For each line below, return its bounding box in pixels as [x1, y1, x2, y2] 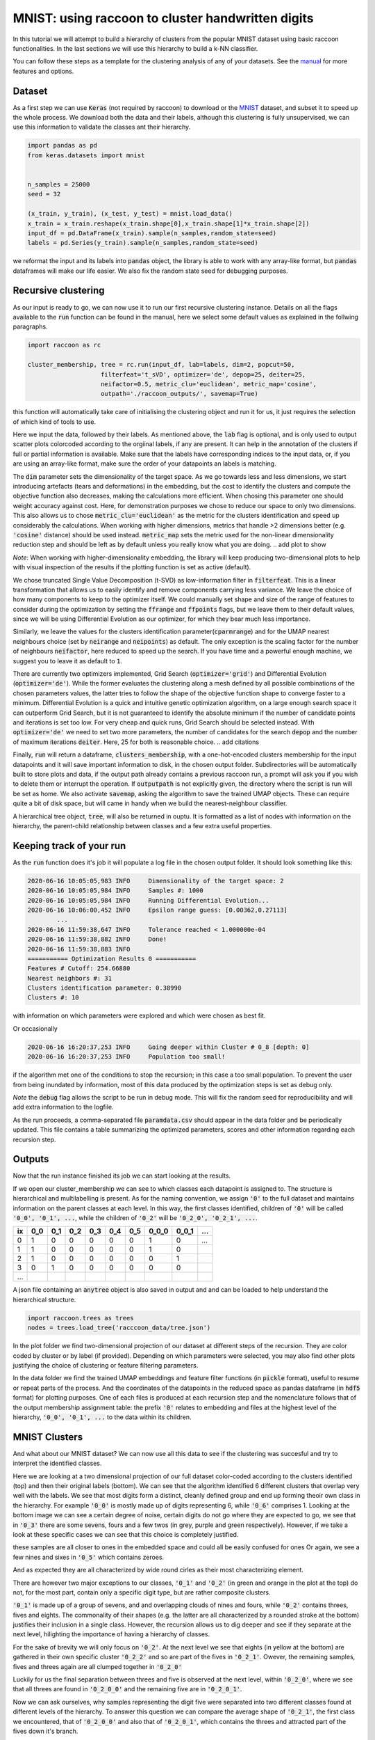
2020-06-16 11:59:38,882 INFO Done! [27, 935, 167, 943]
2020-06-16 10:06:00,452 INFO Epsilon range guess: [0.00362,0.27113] [27, 905, 288, 914]
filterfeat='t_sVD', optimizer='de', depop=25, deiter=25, [101, 370, 306, 379]
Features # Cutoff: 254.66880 [27, 965, 131, 972]
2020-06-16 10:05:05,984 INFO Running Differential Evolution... [27, 896, 269, 904]
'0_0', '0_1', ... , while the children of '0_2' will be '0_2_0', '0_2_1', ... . [12, 1214, 258, 1222]
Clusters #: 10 [27, 994, 79, 1002]
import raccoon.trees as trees [27, 1314, 135, 1322]
